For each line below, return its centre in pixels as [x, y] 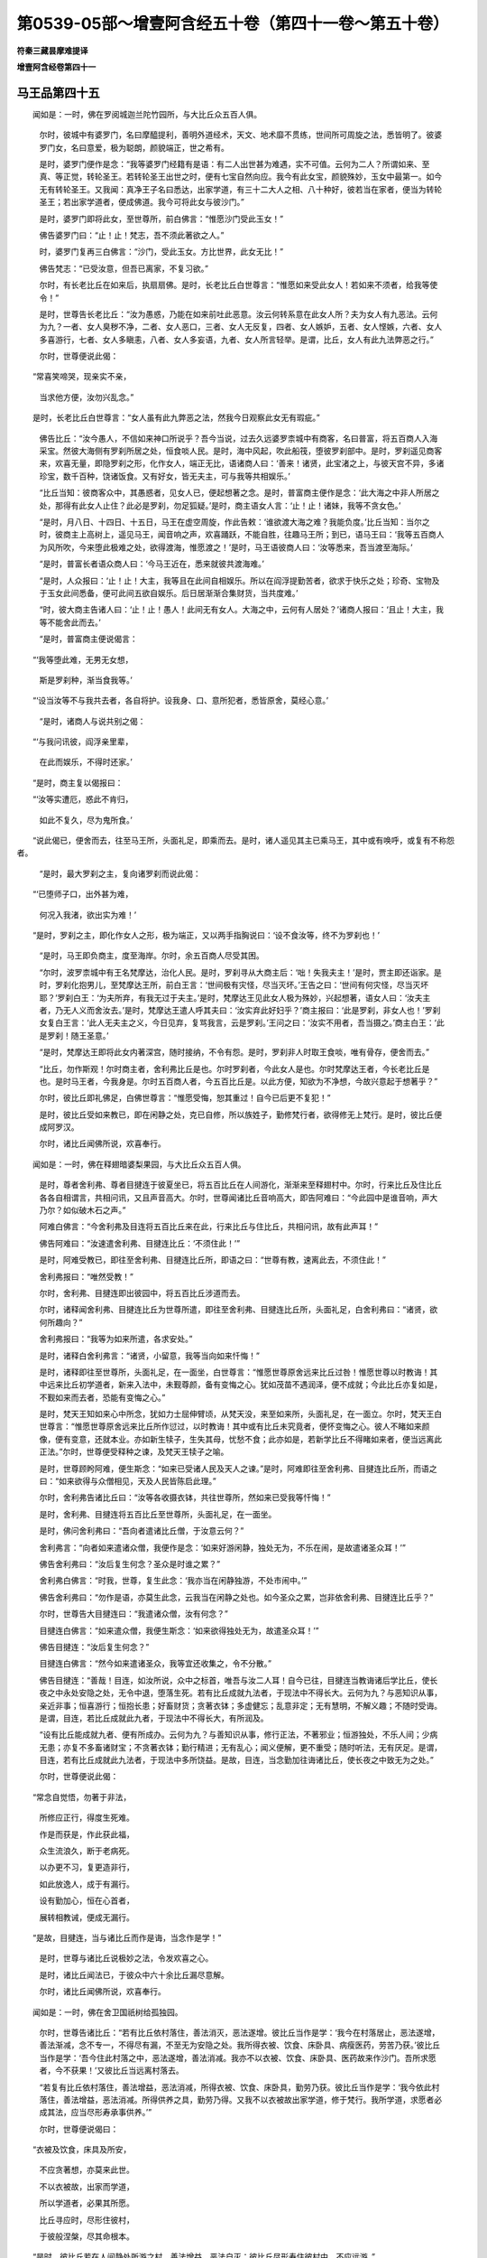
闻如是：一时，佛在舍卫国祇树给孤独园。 [107, 2012]
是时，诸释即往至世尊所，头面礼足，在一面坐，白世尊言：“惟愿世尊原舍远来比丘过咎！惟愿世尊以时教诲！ [234, 1372]
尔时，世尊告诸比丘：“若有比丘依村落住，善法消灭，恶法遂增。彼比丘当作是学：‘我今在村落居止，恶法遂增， [239, 2032]
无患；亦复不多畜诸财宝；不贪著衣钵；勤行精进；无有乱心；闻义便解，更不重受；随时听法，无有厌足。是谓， [240, 1747]
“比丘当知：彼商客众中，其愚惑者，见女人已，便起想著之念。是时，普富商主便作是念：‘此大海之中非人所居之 [239, 493]
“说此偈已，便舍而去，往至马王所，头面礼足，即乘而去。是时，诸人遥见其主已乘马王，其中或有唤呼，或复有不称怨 [243, 841]
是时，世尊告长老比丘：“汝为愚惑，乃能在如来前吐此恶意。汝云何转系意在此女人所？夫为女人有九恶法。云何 [239, 314]
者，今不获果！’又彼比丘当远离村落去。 [111, 2071]
